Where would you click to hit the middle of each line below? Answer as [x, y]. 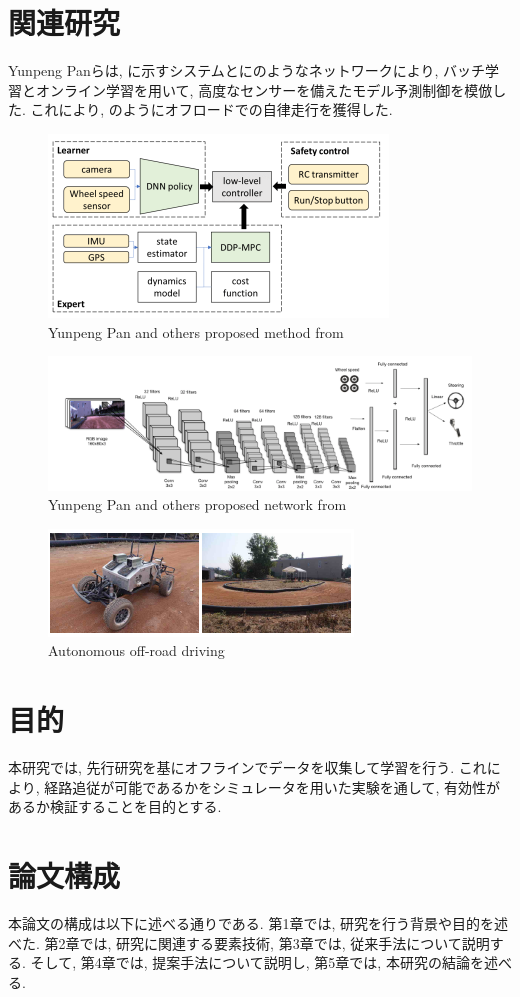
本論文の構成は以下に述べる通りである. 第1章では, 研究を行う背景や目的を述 [258, 923]
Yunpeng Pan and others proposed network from [197, 504]
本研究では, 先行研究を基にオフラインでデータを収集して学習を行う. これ [247, 767]
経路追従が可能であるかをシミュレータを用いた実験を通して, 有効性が [272, 786]
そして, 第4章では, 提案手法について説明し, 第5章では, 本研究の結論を [257, 962]
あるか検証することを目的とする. [115, 806]
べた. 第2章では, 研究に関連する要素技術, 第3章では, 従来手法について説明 [249, 942]
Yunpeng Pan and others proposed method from [196, 331]
